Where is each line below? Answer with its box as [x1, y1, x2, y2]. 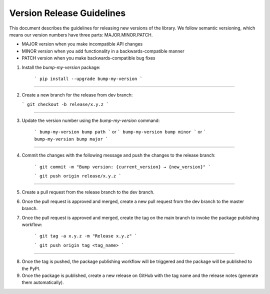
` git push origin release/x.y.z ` [34, 173, 122, 179]
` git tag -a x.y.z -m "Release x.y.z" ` [34, 233, 137, 239]
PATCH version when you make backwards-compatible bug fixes [21, 55, 155, 61]
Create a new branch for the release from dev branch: [21, 92, 133, 98]
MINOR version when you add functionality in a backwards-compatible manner [21, 48, 184, 54]
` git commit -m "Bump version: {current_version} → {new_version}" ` [34, 164, 211, 169]
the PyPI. [21, 265, 40, 271]
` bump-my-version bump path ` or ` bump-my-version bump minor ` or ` [34, 129, 206, 135]
